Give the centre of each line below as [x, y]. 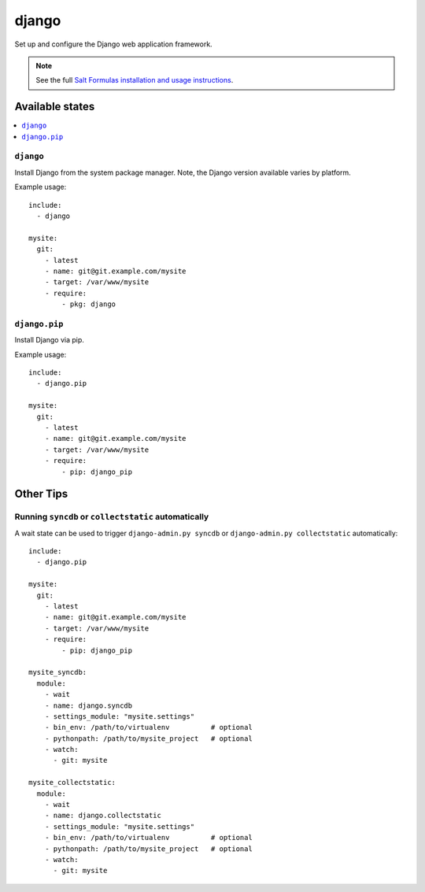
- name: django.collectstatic [103, 816]
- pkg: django [89, 304]
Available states [55, 107]
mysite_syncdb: [58, 672]
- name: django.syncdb [89, 705]
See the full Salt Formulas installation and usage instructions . [135, 80]
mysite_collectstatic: [72, 783]
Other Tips [41, 494]
